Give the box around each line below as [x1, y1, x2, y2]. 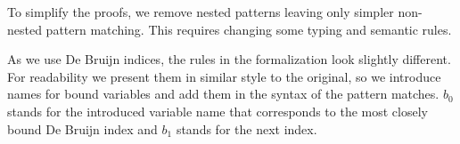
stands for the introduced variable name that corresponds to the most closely [7, 101, 428, 120]
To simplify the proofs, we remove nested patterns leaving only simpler [7, 3, 394, 20]
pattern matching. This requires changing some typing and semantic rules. [45, 20, 452, 38]
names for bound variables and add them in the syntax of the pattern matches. [7, 84, 439, 103]
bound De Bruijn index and [7, 119, 158, 138]
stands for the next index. [176, 119, 317, 138]
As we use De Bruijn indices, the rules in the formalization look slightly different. [7, 50, 451, 68]
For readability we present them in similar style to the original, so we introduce [7, 67, 441, 85]
